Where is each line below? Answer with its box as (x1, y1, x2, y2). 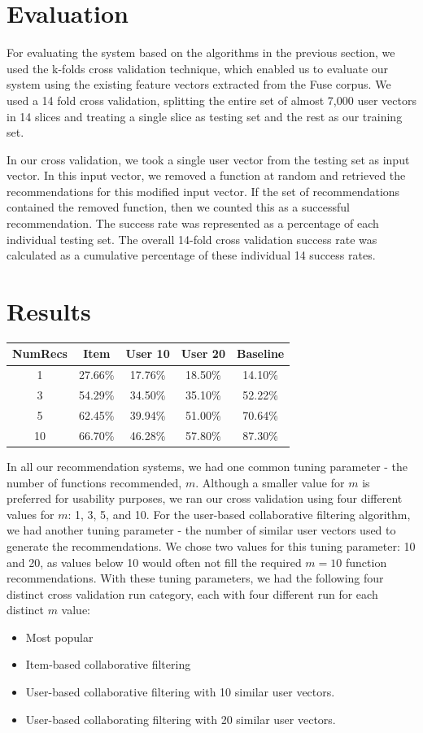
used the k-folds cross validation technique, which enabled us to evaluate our (7, 59, 389, 76)
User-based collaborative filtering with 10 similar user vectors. (25, 683, 335, 700)
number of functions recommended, (7, 473, 182, 491)
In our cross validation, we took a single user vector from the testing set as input (7, 151, 410, 168)
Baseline (236, 345, 285, 362)
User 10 (125, 345, 170, 362)
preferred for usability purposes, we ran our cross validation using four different (7, 490, 403, 507)
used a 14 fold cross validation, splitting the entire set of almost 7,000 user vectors (7, 91, 416, 108)
